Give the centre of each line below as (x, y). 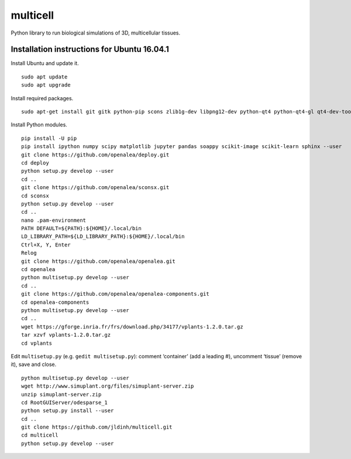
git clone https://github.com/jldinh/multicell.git (97, 427)
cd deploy (35, 163)
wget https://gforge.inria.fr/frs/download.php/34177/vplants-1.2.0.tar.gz (132, 327)
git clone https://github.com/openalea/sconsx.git (95, 188)
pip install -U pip (49, 138)
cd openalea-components (55, 302)
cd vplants (37, 343)
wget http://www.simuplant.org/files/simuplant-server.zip (108, 386)
